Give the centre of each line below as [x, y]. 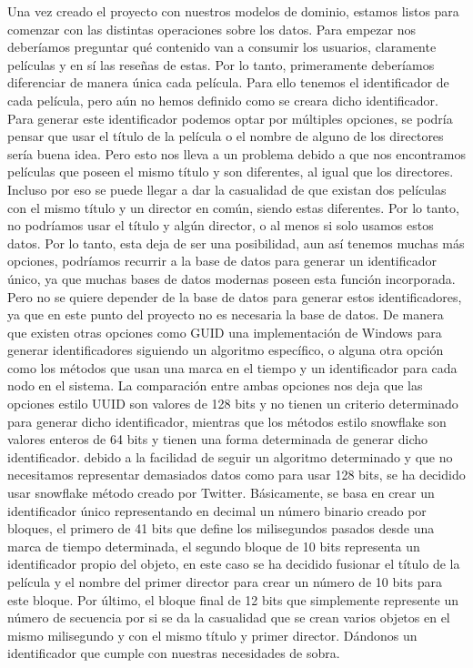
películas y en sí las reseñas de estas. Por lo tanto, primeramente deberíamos [221, 64]
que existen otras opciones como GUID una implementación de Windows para [225, 332]
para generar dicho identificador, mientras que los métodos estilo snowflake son [227, 421]
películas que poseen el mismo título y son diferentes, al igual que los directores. [231, 172]
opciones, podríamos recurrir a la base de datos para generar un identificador [222, 261]
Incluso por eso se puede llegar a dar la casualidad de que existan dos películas [227, 189]
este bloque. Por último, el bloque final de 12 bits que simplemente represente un [233, 599]
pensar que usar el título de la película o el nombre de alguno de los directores [226, 136]
